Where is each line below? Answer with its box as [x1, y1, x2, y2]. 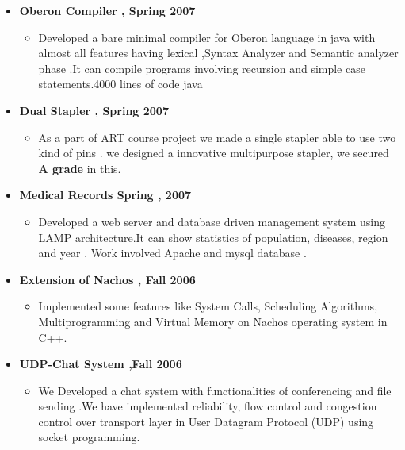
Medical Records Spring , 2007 [19, 187, 192, 203]
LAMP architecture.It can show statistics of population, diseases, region [38, 229, 388, 245]
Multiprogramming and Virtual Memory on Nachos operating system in [38, 313, 388, 329]
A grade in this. [38, 160, 121, 176]
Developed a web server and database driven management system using [38, 213, 385, 229]
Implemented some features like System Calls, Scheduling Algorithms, [38, 298, 378, 314]
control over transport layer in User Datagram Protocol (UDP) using [38, 413, 374, 429]
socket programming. [38, 429, 140, 445]
